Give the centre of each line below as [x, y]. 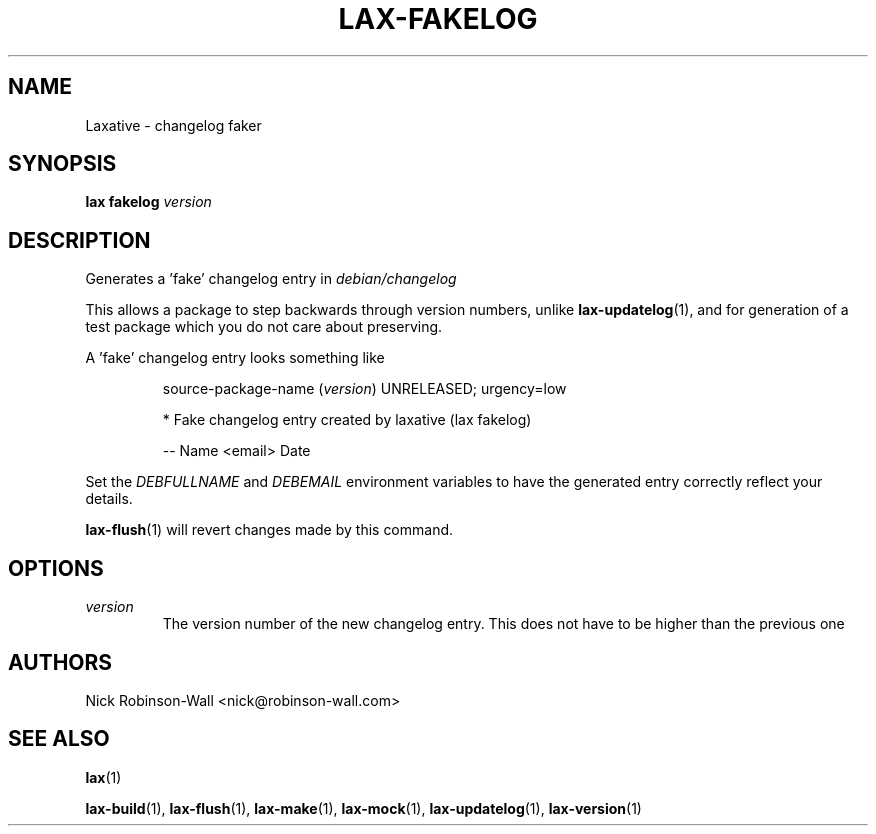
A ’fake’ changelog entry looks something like [235, 358]
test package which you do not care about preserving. [264, 327]
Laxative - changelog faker [173, 125]
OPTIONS [56, 568]
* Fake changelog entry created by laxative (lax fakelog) [347, 420]
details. [109, 499]
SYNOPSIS [62, 164]
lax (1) [103, 777]
